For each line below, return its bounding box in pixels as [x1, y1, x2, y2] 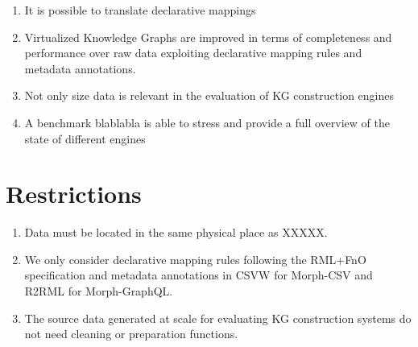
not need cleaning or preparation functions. [24, 325, 238, 342]
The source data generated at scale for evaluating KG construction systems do [24, 309, 412, 326]
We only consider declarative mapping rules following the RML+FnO [24, 250, 366, 267]
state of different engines [24, 130, 146, 147]
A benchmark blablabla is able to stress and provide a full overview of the [24, 114, 390, 130]
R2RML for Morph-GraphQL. [24, 283, 173, 299]
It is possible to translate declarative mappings [24, 2, 256, 18]
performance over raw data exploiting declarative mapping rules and [24, 44, 362, 61]
